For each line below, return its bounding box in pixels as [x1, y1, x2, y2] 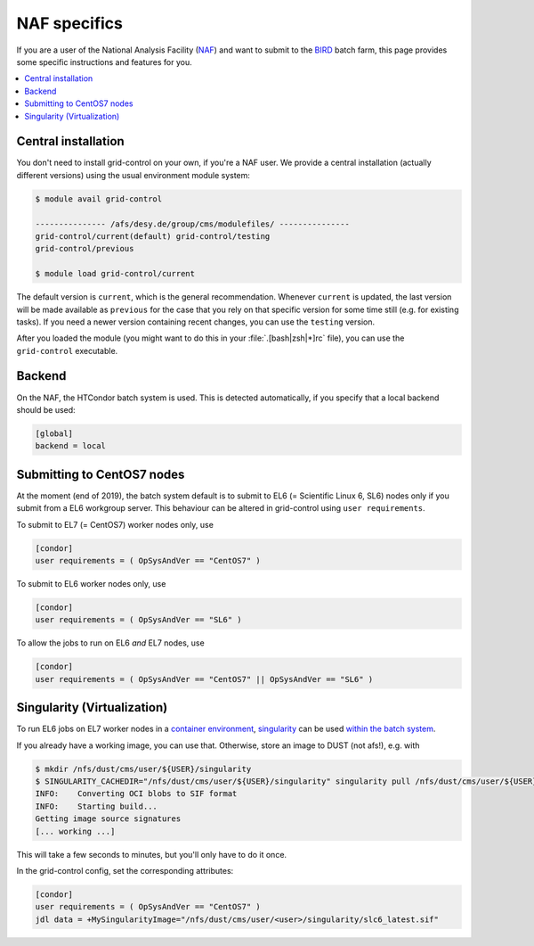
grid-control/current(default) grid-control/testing [35, 231, 271, 241]
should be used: [16, 404, 76, 415]
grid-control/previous [35, 243, 134, 254]
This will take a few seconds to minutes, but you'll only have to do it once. [16, 849, 287, 860]
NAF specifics [16, 13, 124, 33]
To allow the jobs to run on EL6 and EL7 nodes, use [16, 638, 205, 648]
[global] [35, 428, 74, 439]
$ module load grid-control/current [35, 268, 196, 279]
